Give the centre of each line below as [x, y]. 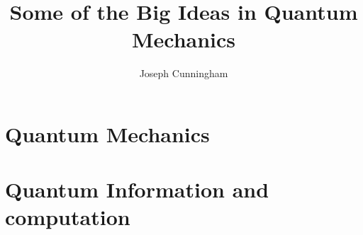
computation [68, 217]
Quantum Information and [137, 189]
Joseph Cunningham [184, 73]
